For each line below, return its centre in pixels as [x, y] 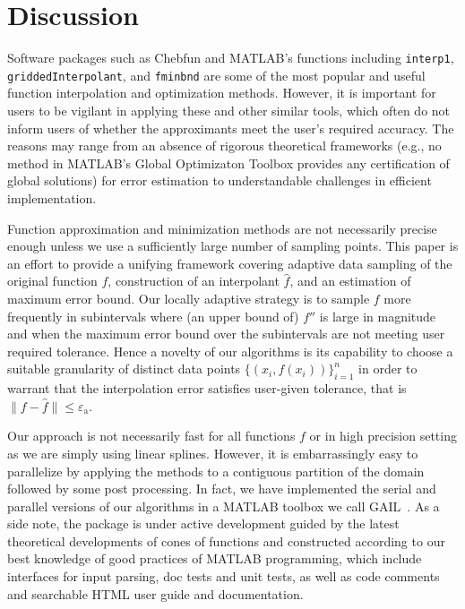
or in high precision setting [383, 436]
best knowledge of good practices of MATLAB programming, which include [215, 558]
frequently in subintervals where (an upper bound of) [153, 316]
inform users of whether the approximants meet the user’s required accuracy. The [231, 128]
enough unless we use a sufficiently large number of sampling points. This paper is [233, 246]
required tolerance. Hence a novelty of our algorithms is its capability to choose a [230, 351]
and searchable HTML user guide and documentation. [155, 593]
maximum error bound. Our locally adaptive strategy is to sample [189, 298]
